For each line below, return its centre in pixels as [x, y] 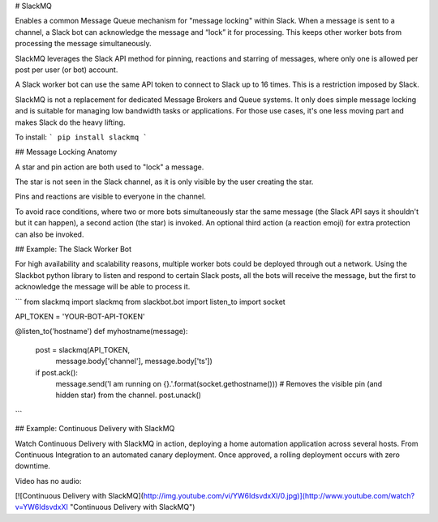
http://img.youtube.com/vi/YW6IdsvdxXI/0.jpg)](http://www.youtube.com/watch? [279, 496]
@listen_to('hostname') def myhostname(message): [101, 332]
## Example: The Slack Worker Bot [73, 249]
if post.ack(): [57, 372]
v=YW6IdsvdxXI [42, 507]
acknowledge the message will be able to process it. [103, 287]
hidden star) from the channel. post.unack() [129, 395]
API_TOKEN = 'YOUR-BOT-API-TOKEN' [80, 316]
